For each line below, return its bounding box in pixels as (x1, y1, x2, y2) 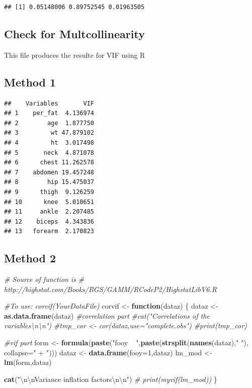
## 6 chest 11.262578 (4, 159, 94, 166)
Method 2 (4, 250, 56, 266)
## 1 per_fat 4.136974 (4, 110, 94, 117)
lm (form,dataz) (4, 357, 52, 367)
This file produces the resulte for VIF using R (4, 49, 145, 60)
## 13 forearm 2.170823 (4, 228, 94, 235)
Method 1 (4, 74, 56, 89)
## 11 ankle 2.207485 (4, 208, 94, 216)
